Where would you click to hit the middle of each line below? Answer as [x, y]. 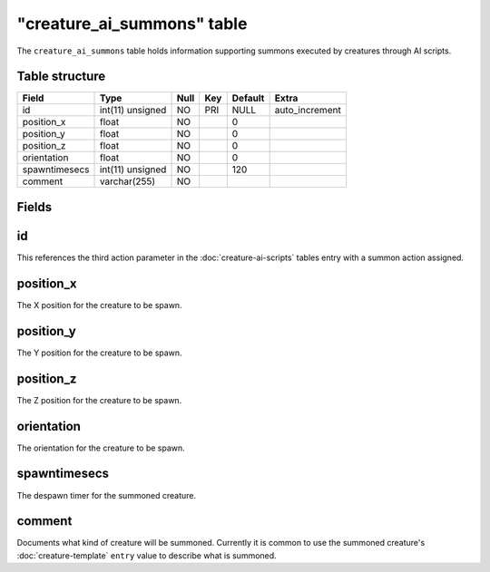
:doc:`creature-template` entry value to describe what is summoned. [147, 555]
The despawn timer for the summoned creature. [107, 495]
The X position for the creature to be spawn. [99, 305]
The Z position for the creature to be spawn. [99, 400]
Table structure [61, 77]
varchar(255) [127, 181]
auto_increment [308, 111]
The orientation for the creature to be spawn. [101, 448]
